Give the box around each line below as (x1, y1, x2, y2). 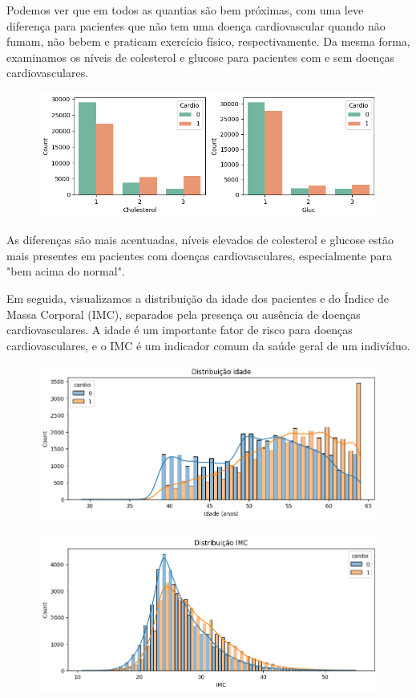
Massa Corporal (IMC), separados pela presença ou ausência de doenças (6, 305, 361, 322)
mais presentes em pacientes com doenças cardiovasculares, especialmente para (6, 247, 392, 263)
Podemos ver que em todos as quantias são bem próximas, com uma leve (6, 2, 364, 18)
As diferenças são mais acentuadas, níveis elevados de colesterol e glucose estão (6, 231, 394, 248)
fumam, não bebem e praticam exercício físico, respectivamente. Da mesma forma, (6, 33, 410, 50)
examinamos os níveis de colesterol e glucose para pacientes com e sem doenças (6, 48, 394, 65)
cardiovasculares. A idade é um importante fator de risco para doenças (6, 321, 353, 338)
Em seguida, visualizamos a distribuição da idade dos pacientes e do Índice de (6, 289, 390, 306)
